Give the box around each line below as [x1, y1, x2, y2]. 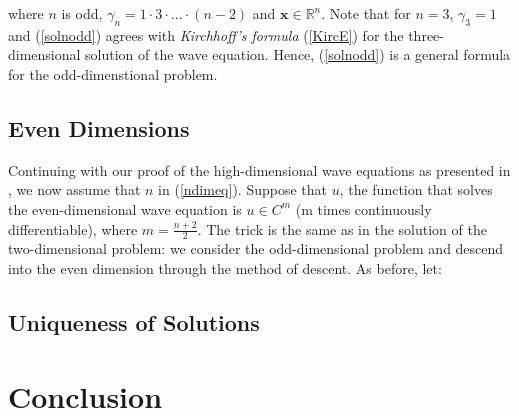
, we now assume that [8, 179, 141, 200]
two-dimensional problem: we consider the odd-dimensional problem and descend [8, 238, 504, 259]
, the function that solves [339, 179, 493, 200]
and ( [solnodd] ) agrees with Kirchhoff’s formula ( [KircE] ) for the [8, 24, 404, 45]
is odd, [61, 3, 103, 23]
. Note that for [321, 3, 411, 23]
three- [408, 24, 444, 45]
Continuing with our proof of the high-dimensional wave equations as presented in [8, 159, 511, 180]
